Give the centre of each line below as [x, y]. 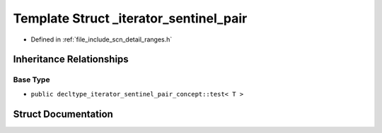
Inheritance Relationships [71, 59]
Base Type [31, 80]
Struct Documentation [63, 114]
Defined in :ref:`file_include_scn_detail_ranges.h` [102, 39]
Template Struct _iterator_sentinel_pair [130, 18]
